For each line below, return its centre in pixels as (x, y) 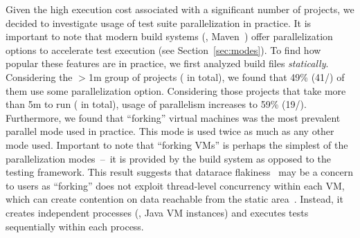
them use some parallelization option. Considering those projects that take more (176, 90)
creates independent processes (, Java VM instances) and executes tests (157, 212)
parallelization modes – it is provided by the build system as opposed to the (168, 158)
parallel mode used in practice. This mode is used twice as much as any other (170, 131)
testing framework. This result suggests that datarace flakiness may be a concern (180, 172)
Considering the (39, 76)
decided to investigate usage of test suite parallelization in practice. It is (159, 22)
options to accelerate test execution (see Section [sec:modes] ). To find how (163, 49)
